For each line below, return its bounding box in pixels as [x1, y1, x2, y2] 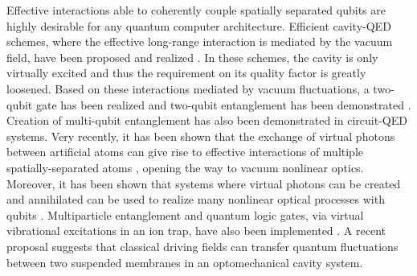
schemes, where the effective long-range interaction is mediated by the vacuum [6, 33, 393, 50]
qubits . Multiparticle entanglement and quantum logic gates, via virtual [6, 206, 364, 223]
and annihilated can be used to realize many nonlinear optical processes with [6, 191, 385, 208]
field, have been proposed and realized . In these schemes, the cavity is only [6, 48, 378, 65]
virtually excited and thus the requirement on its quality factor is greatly [6, 64, 366, 81]
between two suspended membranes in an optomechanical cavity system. [6, 253, 363, 270]
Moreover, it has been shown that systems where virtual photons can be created [6, 175, 401, 192]
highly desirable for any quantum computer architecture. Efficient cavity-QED [6, 17, 391, 34]
